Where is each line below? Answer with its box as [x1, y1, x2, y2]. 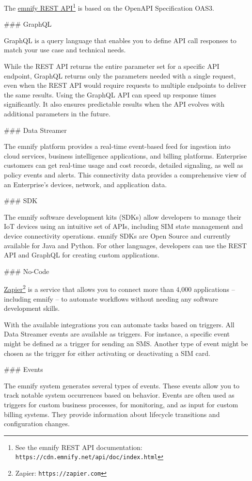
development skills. [4, 303, 60, 313]
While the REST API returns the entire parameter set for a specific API [4, 61, 220, 71]
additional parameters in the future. [4, 109, 110, 118]
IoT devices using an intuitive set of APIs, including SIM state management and [4, 221, 243, 231]
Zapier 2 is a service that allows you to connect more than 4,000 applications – [4, 283, 235, 294]
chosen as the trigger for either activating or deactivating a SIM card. [4, 348, 210, 358]
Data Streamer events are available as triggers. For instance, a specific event [4, 329, 230, 339]
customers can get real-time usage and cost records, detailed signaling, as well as [4, 160, 243, 170]
